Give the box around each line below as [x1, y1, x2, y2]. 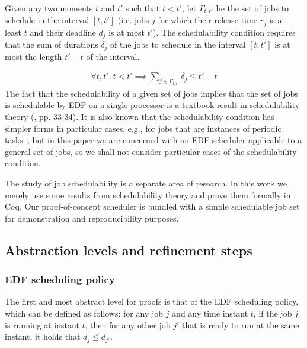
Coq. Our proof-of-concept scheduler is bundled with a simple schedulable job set [5, 200, 300, 213]
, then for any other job [85, 318, 171, 331]
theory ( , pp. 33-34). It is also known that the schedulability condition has [5, 110, 274, 123]
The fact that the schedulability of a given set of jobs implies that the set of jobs [5, 87, 298, 99]
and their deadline [30, 26, 96, 38]
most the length [5, 50, 62, 62]
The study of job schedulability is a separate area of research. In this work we [5, 177, 287, 189]
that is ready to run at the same [182, 318, 299, 331]
